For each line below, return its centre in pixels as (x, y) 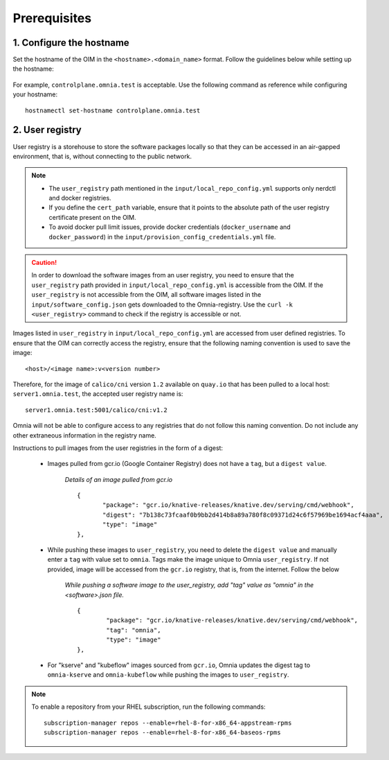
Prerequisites (52, 18)
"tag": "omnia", (134, 630)
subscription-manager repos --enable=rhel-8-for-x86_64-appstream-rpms (168, 723)
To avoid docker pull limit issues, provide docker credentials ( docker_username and (170, 227)
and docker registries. (80, 198)
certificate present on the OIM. (92, 217)
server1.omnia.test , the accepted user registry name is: (98, 394)
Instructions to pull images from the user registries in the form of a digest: (118, 448)
